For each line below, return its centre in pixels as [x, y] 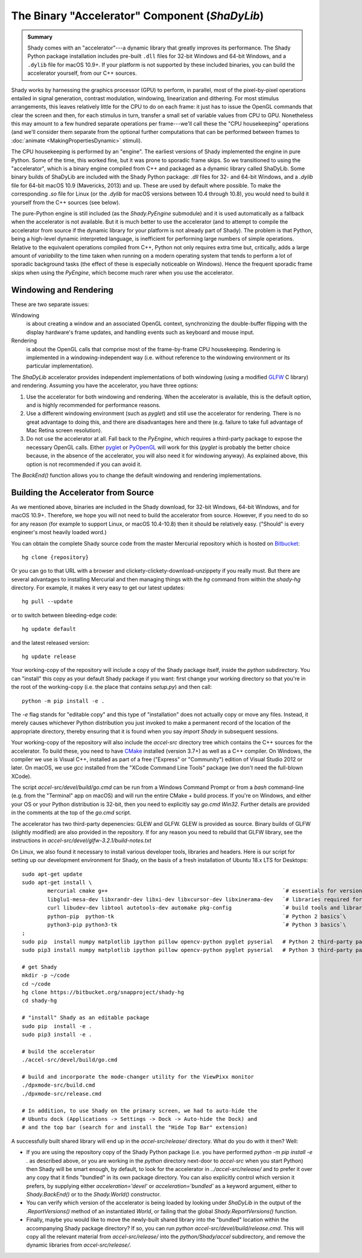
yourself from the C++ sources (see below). [66, 202]
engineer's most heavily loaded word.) [59, 532]
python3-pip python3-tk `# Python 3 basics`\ [197, 924]
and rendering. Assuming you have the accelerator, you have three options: [105, 386]
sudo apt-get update [52, 874]
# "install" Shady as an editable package [86, 1018]
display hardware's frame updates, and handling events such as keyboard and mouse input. [140, 332]
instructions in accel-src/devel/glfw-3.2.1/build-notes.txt [81, 841]
